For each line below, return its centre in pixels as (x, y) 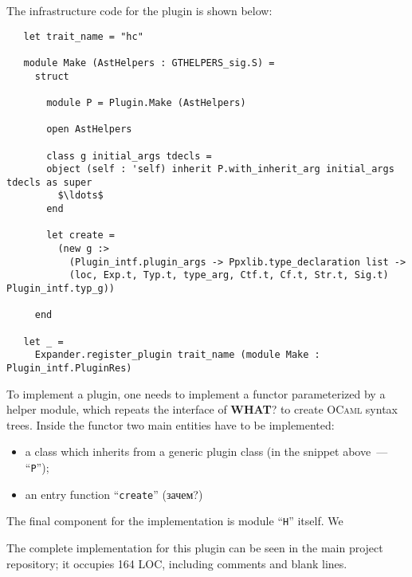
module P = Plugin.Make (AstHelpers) (146, 102)
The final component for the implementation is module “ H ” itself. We (175, 521)
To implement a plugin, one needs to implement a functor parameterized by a (196, 393)
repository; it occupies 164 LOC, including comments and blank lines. (177, 563)
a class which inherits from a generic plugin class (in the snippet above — (206, 451)
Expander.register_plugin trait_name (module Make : (177, 355)
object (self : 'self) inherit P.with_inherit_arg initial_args (220, 169)
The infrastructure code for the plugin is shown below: (139, 10)
